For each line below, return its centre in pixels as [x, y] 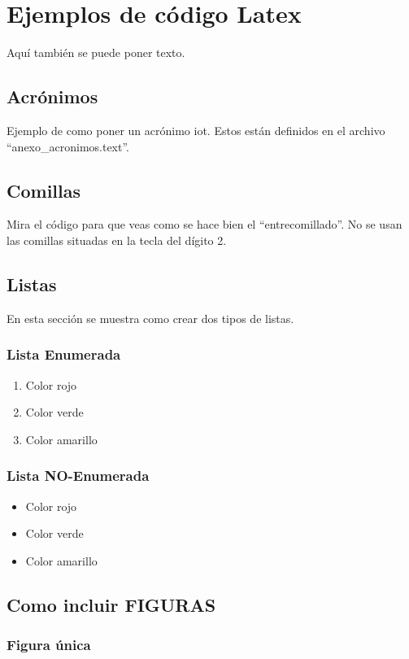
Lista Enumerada [64, 354]
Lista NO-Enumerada [78, 476]
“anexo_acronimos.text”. [68, 146]
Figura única [49, 644]
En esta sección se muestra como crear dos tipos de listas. [150, 318]
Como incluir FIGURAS [111, 604]
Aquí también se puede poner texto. [96, 52]
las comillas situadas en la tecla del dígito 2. [117, 240]
